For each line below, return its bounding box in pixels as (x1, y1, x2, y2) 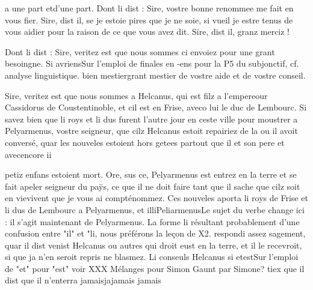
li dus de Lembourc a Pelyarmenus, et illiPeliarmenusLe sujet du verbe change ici (5, 203, 305, 216)
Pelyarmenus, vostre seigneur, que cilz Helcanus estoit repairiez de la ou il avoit (5, 124, 298, 137)
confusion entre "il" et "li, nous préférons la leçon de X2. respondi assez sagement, (5, 227, 306, 240)
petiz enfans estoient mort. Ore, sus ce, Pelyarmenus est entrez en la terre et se (5, 168, 297, 181)
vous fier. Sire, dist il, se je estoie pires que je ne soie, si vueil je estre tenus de (5, 13, 293, 26)
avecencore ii (5, 148, 52, 160)
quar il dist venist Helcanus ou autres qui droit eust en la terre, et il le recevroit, (5, 238, 302, 251)
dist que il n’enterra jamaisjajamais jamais (5, 274, 161, 286)
